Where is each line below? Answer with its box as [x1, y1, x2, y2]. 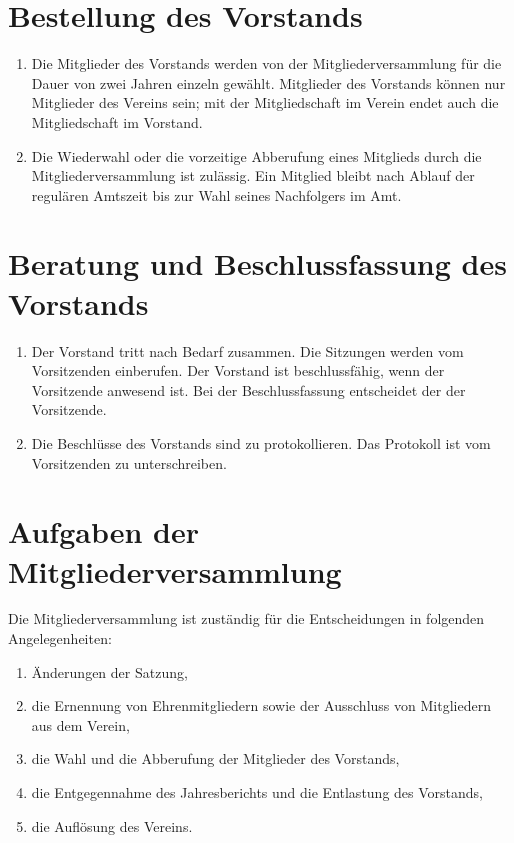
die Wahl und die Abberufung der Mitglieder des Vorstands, [31, 748, 400, 769]
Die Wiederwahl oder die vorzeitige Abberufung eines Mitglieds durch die [31, 145, 482, 166]
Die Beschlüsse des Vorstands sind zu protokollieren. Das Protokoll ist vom [31, 432, 491, 453]
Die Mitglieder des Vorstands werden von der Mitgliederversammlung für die [31, 53, 502, 74]
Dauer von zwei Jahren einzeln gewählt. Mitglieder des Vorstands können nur [31, 72, 506, 93]
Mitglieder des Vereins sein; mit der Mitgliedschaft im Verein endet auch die [31, 92, 499, 113]
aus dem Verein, [31, 714, 130, 735]
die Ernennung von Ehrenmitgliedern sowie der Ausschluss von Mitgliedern [31, 695, 491, 716]
